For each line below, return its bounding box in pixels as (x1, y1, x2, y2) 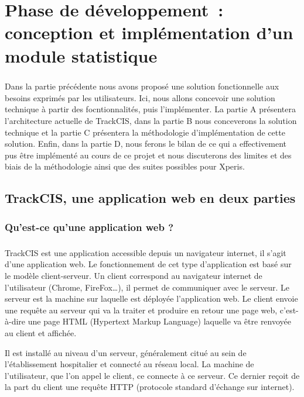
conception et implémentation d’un (5, 20, 293, 44)
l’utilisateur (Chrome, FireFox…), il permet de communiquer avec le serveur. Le (5, 281, 289, 293)
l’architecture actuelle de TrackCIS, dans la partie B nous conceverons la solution (5, 114, 297, 126)
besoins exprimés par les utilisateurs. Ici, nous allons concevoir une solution (5, 91, 275, 103)
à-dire (5, 315, 26, 327)
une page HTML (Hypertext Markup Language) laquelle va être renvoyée (28, 315, 292, 327)
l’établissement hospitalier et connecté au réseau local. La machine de (5, 358, 254, 370)
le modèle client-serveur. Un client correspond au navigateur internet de (5, 270, 262, 282)
